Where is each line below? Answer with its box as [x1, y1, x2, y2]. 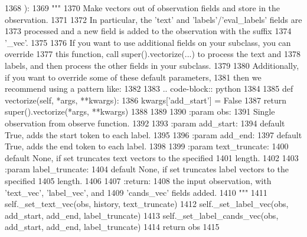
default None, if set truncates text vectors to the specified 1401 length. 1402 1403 [5, 151, 299, 163]
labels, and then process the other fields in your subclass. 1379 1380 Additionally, [5, 59, 299, 71]
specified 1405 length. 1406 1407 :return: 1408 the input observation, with [5, 174, 272, 186]
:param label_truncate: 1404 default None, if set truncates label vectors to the [5, 163, 289, 175]
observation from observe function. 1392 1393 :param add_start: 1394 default [5, 116, 285, 129]
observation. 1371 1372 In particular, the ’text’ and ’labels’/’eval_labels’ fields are [5, 13, 302, 25]
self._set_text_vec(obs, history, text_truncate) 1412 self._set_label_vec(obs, [5, 198, 289, 210]
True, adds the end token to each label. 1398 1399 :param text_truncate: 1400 [5, 140, 289, 152]
